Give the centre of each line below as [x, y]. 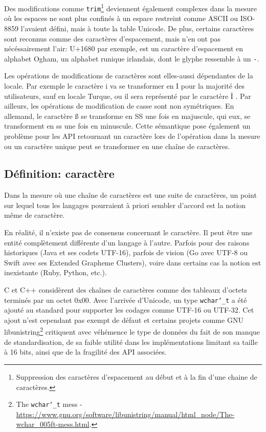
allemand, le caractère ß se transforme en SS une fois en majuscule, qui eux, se [127, 116]
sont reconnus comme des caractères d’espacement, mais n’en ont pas [112, 38]
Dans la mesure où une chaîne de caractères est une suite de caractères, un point [130, 195]
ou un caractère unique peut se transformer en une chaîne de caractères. [117, 146]
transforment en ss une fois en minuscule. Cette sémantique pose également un [127, 126]
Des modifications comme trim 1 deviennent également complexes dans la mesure [130, 7]
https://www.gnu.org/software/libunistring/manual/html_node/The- [125, 414]
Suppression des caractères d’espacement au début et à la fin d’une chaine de [137, 376]
